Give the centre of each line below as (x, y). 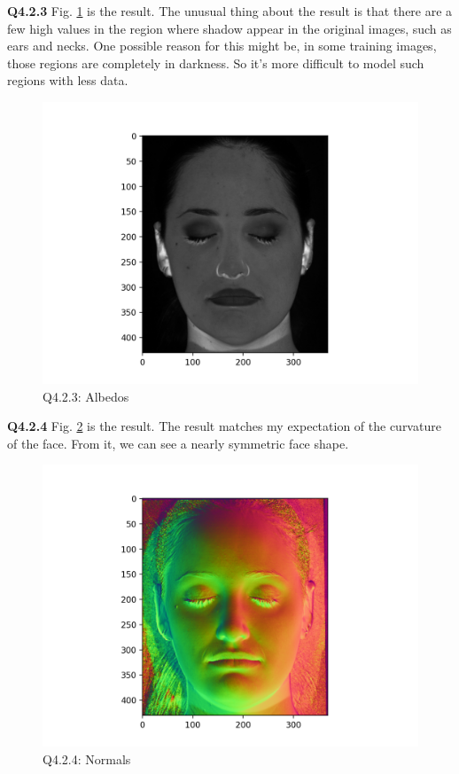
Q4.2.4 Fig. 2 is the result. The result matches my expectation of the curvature (224, 426)
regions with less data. (68, 80)
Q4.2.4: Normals (87, 758)
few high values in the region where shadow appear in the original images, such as (229, 28)
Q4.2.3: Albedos (86, 396)
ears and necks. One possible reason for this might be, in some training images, (222, 46)
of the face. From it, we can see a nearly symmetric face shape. (178, 443)
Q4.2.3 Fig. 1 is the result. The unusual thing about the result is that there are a (230, 11)
